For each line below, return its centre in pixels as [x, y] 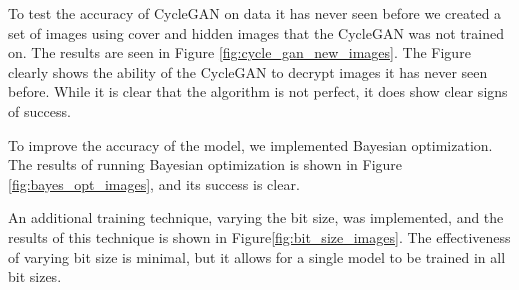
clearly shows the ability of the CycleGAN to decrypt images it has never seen [248, 71]
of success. [39, 110]
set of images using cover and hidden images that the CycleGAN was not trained [256, 32]
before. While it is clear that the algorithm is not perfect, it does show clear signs [258, 91]
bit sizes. [35, 276]
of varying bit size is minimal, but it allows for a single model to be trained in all [257, 256]
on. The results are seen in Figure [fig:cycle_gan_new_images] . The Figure [239, 52]
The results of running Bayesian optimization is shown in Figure [205, 164]
